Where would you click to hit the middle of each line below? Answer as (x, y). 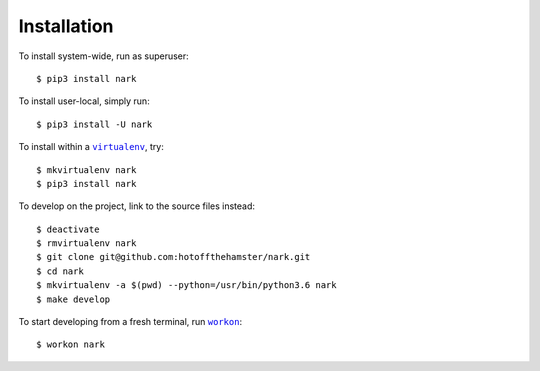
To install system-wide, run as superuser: (103, 56)
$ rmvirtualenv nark (86, 243)
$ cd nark (60, 271)
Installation (66, 26)
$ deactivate (68, 229)
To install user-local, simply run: (84, 101)
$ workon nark (70, 344)
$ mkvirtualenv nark (86, 169)
